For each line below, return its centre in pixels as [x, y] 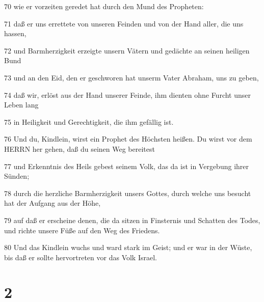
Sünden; [17, 176]
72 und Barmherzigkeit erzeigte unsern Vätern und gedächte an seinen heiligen [127, 50]
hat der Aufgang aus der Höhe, [52, 203]
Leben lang [21, 105]
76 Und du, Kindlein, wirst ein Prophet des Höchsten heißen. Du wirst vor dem [128, 139]
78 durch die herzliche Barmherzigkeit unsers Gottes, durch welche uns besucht [128, 193]
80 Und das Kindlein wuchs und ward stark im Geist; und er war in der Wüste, [128, 247]
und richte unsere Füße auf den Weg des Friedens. [82, 230]
